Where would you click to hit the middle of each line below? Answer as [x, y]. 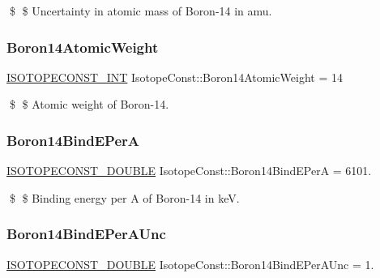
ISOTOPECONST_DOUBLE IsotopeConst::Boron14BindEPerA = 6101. [189, 171]
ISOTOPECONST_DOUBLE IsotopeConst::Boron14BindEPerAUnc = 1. [190, 264]
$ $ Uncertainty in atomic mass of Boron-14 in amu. [141, 11]
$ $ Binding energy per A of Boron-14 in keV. [124, 197]
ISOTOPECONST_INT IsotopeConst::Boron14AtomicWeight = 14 [175, 77]
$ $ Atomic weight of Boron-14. [89, 104]
